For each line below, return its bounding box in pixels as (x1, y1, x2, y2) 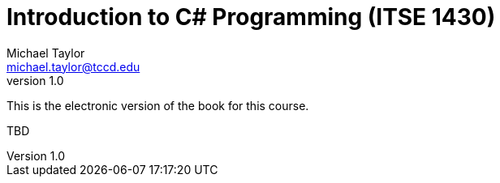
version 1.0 (6, 73, 64, 87)
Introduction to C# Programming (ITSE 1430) (6, 3, 496, 31)
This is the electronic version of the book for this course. (6, 98, 309, 113)
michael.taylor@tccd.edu (6, 59, 140, 74)
